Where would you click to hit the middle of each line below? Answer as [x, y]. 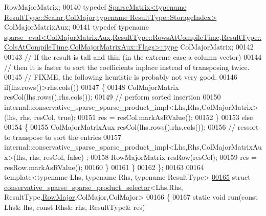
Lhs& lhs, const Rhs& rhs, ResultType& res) [75, 207]
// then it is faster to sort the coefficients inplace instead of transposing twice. [127, 67]
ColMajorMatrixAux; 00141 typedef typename [76, 27]
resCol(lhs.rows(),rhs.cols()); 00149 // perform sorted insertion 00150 [113, 97]
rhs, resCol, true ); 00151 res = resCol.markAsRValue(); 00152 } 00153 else [137, 117]
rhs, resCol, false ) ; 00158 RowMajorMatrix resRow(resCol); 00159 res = [143, 157]
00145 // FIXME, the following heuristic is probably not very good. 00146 [121, 77]
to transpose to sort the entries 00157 [63, 137]
